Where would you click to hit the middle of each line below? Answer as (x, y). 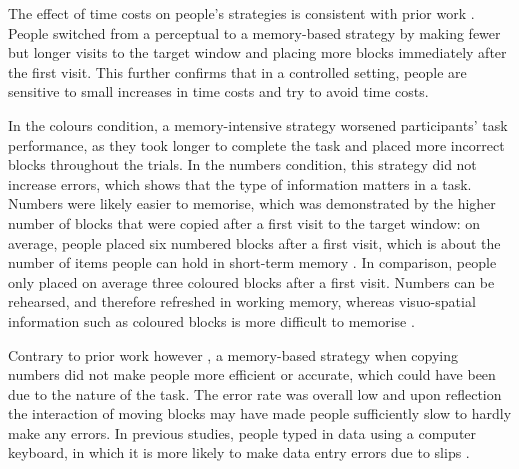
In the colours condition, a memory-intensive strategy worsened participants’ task (258, 124)
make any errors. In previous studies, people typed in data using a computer (242, 432)
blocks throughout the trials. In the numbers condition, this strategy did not (242, 164)
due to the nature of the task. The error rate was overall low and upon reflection (255, 393)
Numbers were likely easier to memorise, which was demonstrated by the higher (252, 203)
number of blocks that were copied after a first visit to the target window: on (244, 222)
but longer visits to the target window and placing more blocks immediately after (257, 52)
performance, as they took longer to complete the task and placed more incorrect (256, 144)
